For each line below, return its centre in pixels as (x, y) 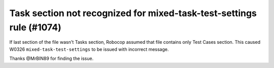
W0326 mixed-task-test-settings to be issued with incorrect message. (89, 49)
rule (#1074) (36, 27)
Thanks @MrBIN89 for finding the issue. (52, 58)
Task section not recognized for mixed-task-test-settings (133, 13)
